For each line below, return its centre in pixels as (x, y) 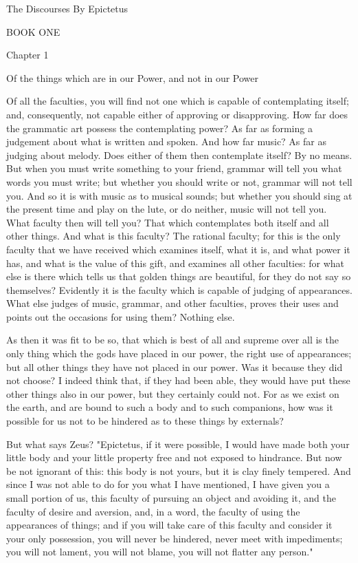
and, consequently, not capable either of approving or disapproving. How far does (177, 114)
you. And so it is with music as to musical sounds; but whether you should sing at (179, 195)
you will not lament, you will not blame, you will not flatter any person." (160, 552)
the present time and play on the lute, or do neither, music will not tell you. (167, 209)
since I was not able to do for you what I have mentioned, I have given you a (168, 484)
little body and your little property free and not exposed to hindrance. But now (174, 457)
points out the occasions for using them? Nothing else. (121, 316)
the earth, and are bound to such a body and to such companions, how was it (170, 407)
